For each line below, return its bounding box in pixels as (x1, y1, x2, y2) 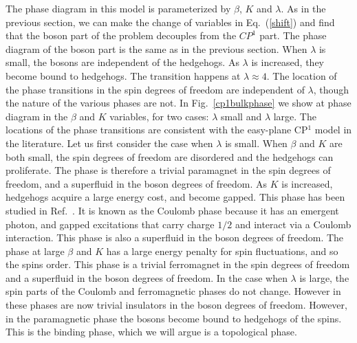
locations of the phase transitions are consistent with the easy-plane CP (6, 122, 308, 137)
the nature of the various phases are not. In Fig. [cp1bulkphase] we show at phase (6, 96, 351, 110)
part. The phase (259, 28, 327, 43)
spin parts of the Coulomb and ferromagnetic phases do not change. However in (6, 284, 341, 298)
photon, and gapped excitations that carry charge (6, 217, 215, 231)
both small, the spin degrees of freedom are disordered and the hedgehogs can (6, 149, 334, 164)
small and (221, 109, 262, 123)
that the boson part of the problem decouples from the (6, 28, 237, 43)
